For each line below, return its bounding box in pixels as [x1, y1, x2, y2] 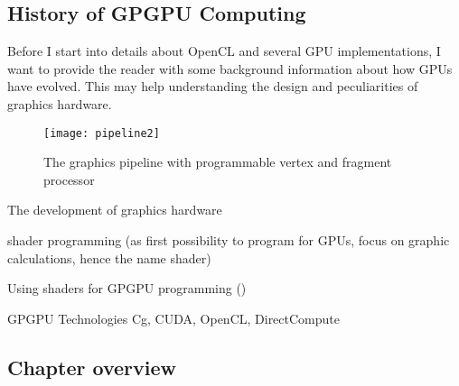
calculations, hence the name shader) [7, 248, 211, 267]
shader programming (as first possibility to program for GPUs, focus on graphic [7, 231, 450, 250]
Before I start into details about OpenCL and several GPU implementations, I [7, 41, 441, 60]
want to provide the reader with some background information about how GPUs [7, 59, 453, 78]
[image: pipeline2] [43, 126, 160, 140]
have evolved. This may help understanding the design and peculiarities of [7, 77, 418, 96]
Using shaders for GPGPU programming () [7, 279, 247, 298]
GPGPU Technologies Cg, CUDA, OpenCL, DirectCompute [7, 308, 341, 327]
